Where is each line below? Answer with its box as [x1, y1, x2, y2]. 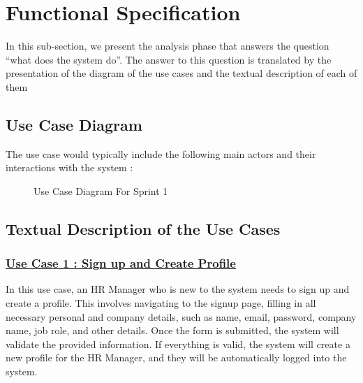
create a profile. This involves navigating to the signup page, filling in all [6, 296, 316, 310]
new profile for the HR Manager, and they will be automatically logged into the [6, 350, 347, 365]
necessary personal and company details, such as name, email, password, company [6, 309, 357, 324]
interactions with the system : [6, 160, 133, 175]
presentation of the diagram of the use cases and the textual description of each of [6, 66, 357, 80]
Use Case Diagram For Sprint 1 [34, 183, 168, 198]
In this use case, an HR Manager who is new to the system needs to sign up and [6, 282, 350, 296]
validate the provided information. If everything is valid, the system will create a [6, 336, 350, 351]
